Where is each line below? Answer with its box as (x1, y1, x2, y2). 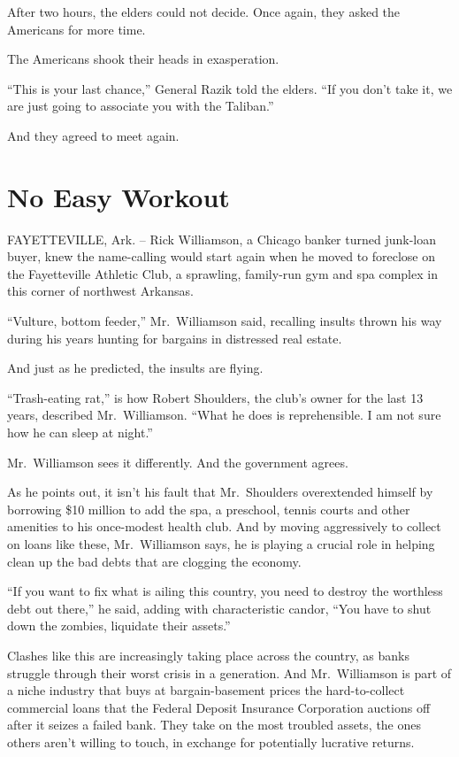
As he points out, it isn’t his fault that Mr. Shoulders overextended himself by (7, 483, 433, 501)
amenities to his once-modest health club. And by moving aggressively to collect (7, 517, 441, 536)
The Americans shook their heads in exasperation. (7, 50, 279, 68)
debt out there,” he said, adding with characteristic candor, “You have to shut (7, 599, 432, 617)
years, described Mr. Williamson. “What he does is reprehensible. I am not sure (7, 406, 441, 424)
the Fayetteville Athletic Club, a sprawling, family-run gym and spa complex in (7, 264, 438, 282)
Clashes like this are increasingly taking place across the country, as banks (7, 645, 409, 664)
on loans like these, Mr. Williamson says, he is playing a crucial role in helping (7, 535, 435, 552)
